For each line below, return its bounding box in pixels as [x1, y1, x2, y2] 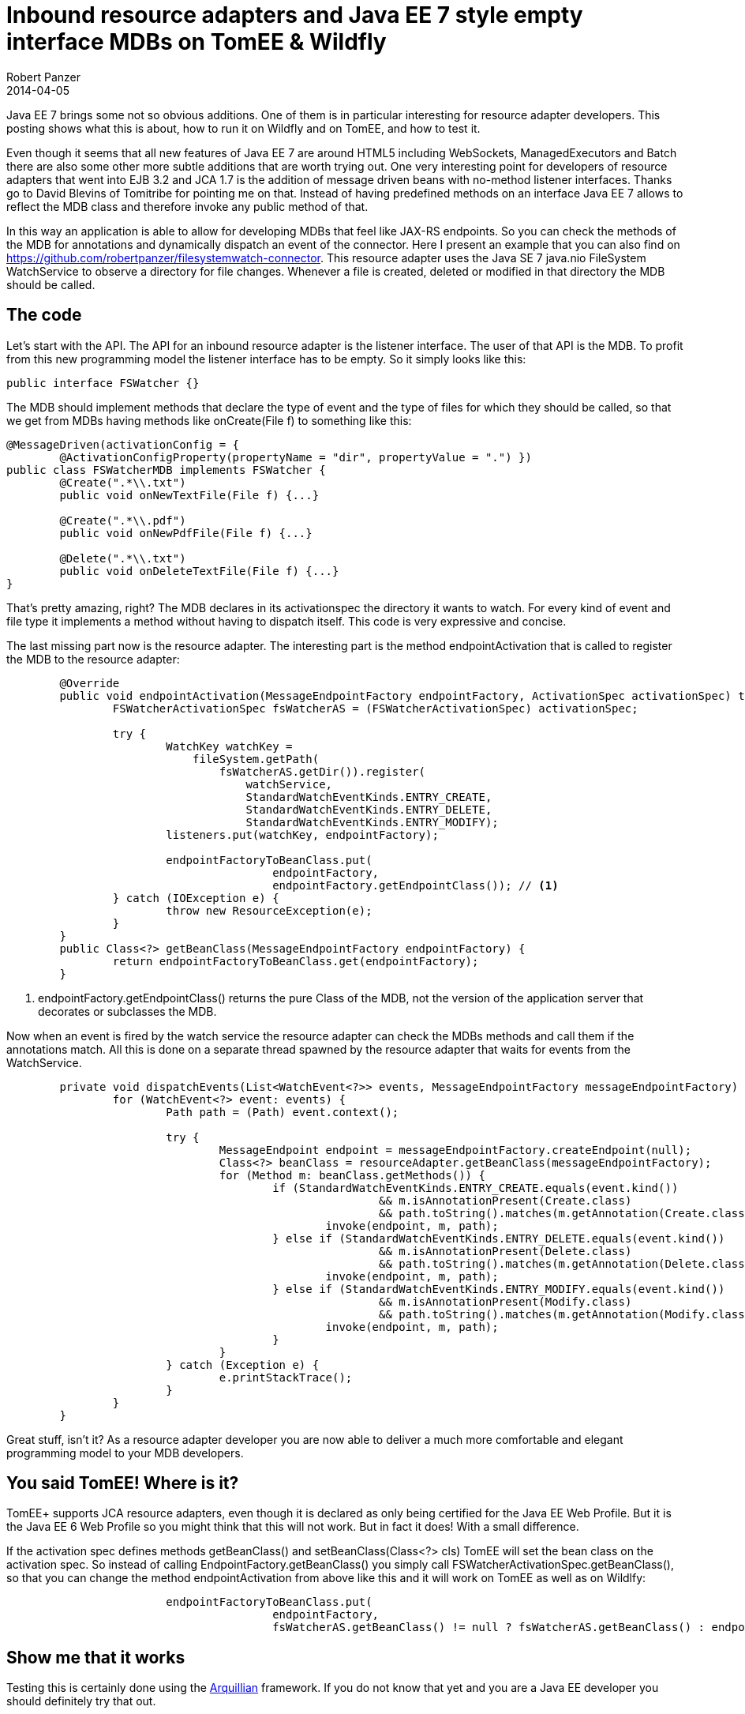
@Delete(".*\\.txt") [59, 551, 186, 565]
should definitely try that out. [6, 1694, 156, 1708]
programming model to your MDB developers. [6, 1445, 244, 1460]
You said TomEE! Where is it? [6, 1473, 239, 1494]
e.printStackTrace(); [219, 1370, 353, 1384]
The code [6, 305, 82, 325]
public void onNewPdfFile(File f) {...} [59, 526, 313, 539]
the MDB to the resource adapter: [6, 652, 180, 666]
